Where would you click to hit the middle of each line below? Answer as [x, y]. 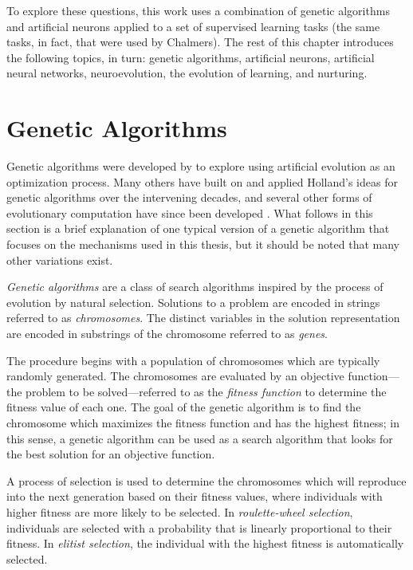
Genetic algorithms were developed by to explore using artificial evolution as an [201, 166]
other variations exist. [60, 259]
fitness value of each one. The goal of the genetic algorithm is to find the [184, 407]
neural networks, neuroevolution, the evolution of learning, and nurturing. [187, 73]
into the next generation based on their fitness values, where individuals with [195, 496]
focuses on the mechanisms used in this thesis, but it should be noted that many [203, 244]
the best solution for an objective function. [111, 454]
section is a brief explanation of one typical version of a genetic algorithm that [198, 228]
